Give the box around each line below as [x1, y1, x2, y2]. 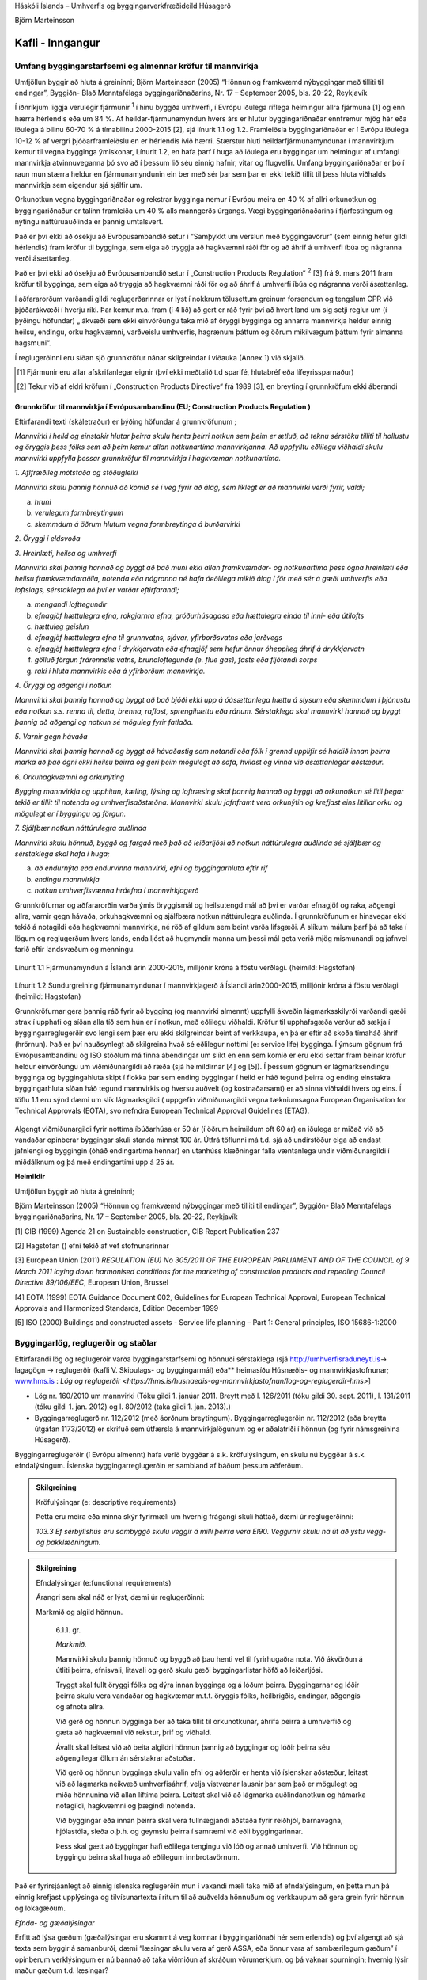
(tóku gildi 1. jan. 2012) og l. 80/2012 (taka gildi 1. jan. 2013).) [34, 1402, 231, 1411]
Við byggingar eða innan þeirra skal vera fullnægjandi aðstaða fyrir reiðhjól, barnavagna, [55, 1815, 343, 1825]
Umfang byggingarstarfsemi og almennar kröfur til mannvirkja [14, 60, 259, 71]
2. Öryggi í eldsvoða [14, 534, 81, 543]
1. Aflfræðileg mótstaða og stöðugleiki [14, 468, 138, 478]
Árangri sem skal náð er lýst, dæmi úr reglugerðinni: [36, 1593, 205, 1602]
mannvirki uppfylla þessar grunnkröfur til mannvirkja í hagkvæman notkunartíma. [14, 453, 282, 463]
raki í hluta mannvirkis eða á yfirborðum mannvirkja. [34, 666, 206, 676]
